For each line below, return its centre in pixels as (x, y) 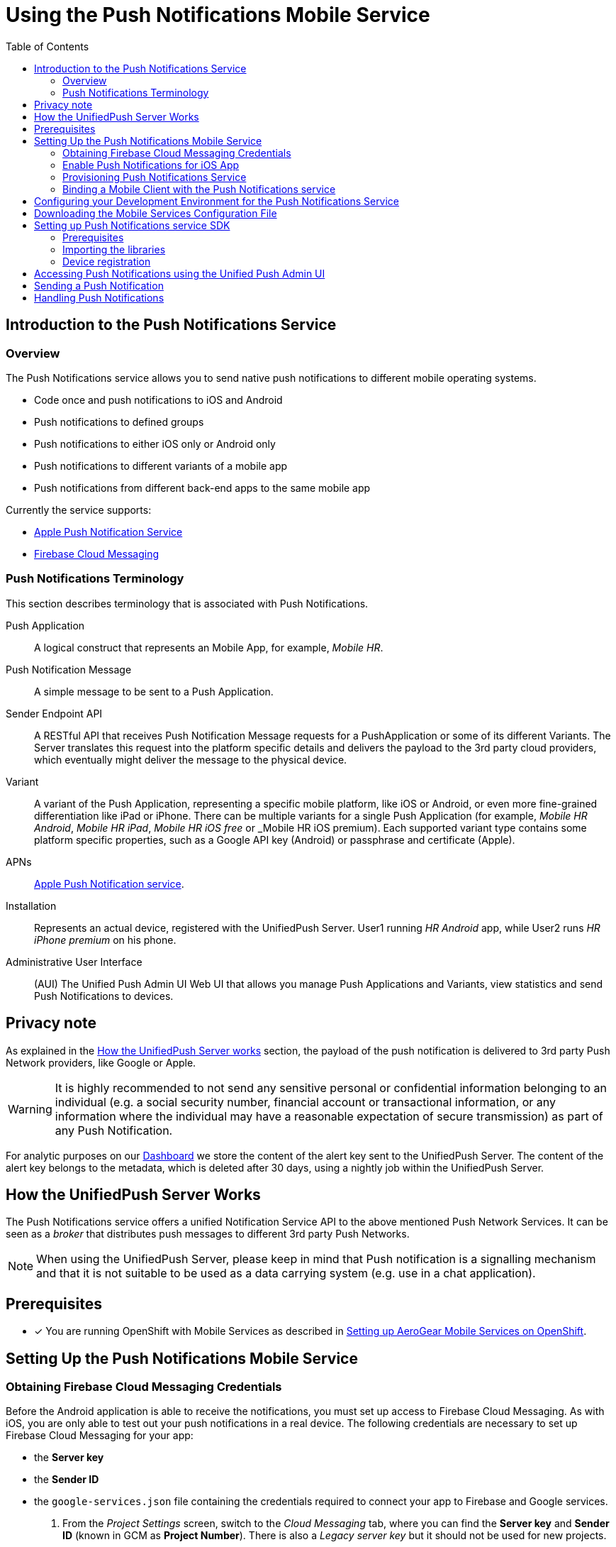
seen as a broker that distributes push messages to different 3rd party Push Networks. (208, 1234)
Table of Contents (47, 46)
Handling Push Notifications (99, 297)
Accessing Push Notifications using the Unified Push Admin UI (180, 273)
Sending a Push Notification (99, 285)
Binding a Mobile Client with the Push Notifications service (199, 189)
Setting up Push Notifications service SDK (132, 225)
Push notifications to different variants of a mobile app (161, 466)
